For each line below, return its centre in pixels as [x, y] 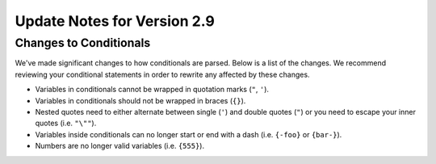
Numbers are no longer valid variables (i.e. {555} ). [120, 146]
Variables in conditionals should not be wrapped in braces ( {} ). [140, 100]
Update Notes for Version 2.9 [115, 21]
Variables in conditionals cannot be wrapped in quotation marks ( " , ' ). [152, 90]
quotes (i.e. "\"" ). [66, 123]
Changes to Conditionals [83, 43]
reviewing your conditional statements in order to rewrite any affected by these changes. [162, 74]
